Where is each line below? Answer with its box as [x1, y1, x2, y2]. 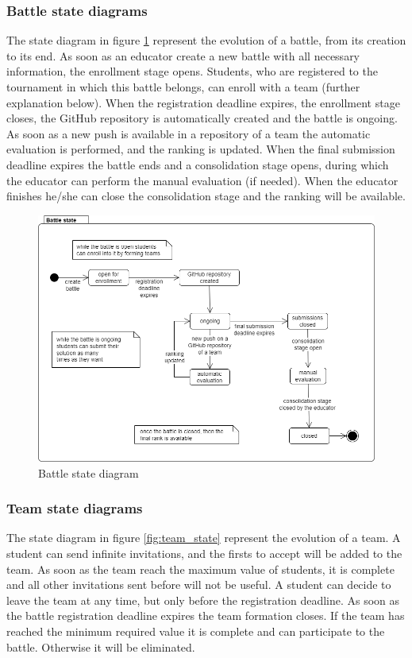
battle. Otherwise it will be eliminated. [6, 638, 195, 655]
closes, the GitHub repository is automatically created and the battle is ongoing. [6, 110, 398, 126]
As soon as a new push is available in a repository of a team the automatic [6, 125, 371, 141]
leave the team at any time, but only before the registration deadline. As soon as [6, 591, 400, 608]
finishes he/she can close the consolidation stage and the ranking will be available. [6, 188, 406, 204]
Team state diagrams [6, 498, 143, 518]
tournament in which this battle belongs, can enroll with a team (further [6, 79, 360, 95]
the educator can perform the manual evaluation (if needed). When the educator [6, 172, 399, 188]
